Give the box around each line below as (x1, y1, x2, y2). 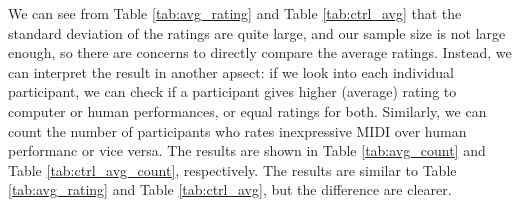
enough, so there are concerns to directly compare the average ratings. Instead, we (8, 42, 512, 63)
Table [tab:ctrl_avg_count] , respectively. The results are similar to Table (8, 159, 457, 180)
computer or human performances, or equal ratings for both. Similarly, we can (8, 100, 487, 121)
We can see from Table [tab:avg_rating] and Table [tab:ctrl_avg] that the (8, 3, 462, 23)
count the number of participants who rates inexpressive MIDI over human (8, 120, 467, 141)
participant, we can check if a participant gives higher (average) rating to (8, 81, 457, 102)
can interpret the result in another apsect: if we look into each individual (8, 61, 454, 82)
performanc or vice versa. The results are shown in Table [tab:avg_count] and (8, 140, 486, 161)
